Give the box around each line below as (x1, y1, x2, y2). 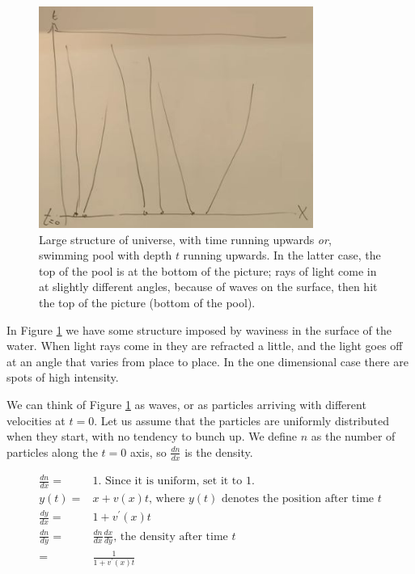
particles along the (6, 443, 98, 460)
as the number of (311, 428, 396, 445)
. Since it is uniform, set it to (98, 475, 243, 487)
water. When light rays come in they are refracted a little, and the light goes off (6, 337, 403, 354)
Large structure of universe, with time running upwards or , (39, 230, 332, 247)
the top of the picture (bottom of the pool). (39, 293, 256, 310)
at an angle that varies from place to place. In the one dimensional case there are (6, 352, 409, 369)
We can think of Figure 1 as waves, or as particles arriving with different (6, 395, 366, 412)
